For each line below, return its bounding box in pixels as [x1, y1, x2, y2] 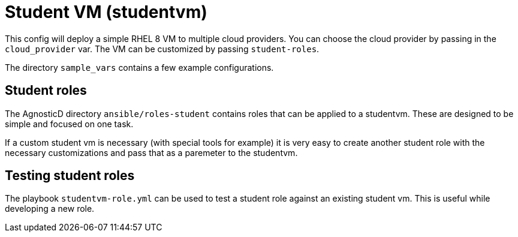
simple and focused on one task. [5, 118, 134, 129]
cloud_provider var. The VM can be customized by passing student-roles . [5, 43, 320, 54]
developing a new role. [5, 203, 95, 214]
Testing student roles [5, 168, 135, 184]
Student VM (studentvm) [5, 2, 207, 22]
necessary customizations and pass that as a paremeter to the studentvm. [5, 147, 298, 158]
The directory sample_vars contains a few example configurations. [5, 62, 274, 73]
